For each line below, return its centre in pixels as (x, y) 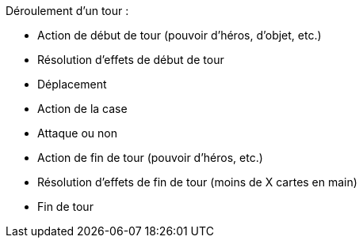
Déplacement (72, 84)
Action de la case (82, 109)
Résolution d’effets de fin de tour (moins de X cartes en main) (197, 182)
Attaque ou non (77, 133)
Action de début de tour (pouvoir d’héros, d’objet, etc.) (180, 35)
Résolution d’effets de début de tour (131, 60)
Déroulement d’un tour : (67, 11)
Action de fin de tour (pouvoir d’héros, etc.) (150, 158)
